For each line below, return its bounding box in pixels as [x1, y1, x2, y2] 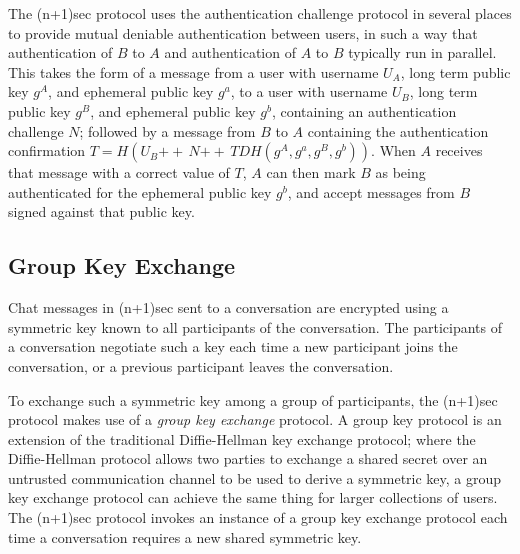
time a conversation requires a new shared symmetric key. [8, 526, 362, 547]
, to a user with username [230, 81, 388, 102]
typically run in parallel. [348, 42, 497, 63]
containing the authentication [307, 120, 489, 141]
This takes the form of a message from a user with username [8, 61, 379, 82]
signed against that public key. [8, 201, 195, 222]
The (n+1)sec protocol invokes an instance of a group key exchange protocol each [8, 507, 508, 528]
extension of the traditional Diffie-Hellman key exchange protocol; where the [8, 428, 476, 449]
